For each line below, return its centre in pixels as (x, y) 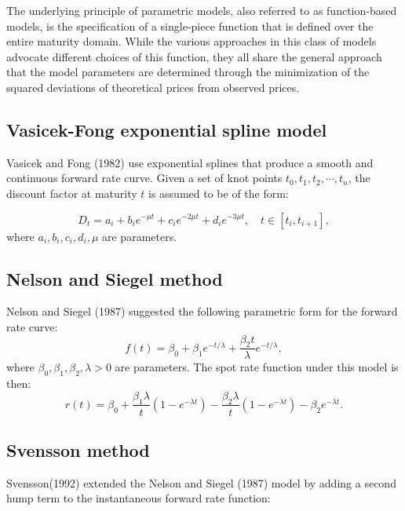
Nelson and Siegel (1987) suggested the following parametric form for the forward (202, 311)
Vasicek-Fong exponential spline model (167, 129)
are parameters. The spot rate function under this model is (257, 367)
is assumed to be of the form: (219, 193)
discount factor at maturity (72, 193)
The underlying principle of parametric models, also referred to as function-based (202, 10)
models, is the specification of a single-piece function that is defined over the (190, 26)
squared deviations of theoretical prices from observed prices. (153, 87)
